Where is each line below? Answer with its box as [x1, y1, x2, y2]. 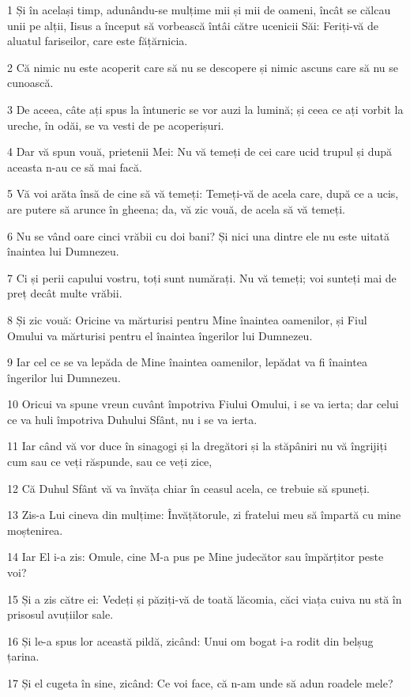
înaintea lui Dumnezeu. [7, 243, 119, 259]
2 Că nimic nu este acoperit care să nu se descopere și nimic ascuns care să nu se [7, 59, 398, 75]
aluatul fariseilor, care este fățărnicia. [7, 32, 188, 49]
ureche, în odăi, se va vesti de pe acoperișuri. [7, 116, 224, 133]
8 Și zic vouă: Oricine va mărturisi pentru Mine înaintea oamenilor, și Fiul [7, 311, 367, 328]
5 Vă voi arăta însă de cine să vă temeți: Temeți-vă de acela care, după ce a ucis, [7, 185, 399, 202]
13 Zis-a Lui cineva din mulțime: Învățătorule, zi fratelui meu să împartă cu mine [7, 506, 401, 523]
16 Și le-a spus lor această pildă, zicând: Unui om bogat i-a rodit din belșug [7, 632, 374, 649]
